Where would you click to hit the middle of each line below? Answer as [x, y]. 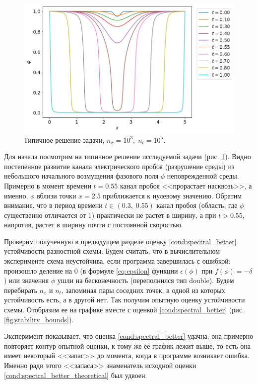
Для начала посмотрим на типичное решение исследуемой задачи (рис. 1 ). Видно [128, 156]
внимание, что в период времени [53, 205]
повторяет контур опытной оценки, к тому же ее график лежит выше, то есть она [128, 345]
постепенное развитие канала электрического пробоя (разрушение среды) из [119, 166]
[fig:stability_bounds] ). [39, 319]
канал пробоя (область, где [197, 205]
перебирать [21, 290]
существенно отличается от [45, 215]
